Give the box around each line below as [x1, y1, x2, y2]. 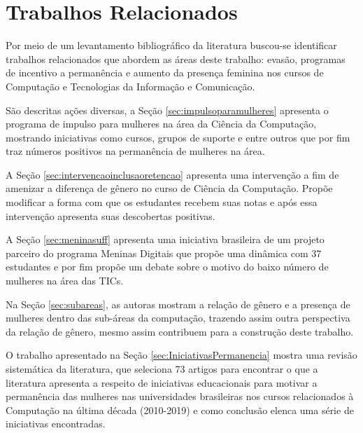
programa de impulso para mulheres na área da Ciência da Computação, [6, 116, 317, 131]
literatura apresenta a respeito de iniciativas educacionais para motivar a [6, 375, 318, 390]
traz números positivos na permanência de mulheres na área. [6, 144, 265, 158]
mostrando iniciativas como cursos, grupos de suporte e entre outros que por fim [6, 130, 350, 144]
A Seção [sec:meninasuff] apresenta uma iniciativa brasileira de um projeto [6, 232, 325, 247]
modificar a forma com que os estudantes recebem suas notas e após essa [6, 195, 318, 209]
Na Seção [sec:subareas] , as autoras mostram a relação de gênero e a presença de [6, 296, 350, 311]
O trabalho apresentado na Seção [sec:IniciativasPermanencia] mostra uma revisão [6, 348, 357, 362]
